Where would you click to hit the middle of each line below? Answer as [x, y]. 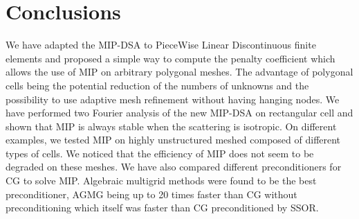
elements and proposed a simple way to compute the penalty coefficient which [171, 58]
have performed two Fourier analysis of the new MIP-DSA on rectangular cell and [179, 113]
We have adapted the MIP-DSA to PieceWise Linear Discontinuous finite [161, 45]
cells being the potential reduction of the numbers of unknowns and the [157, 85]
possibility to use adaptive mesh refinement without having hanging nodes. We [173, 99]
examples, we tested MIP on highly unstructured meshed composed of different [173, 140]
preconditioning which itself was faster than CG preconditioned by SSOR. [162, 208]
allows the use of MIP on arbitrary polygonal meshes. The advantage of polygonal [179, 72]
